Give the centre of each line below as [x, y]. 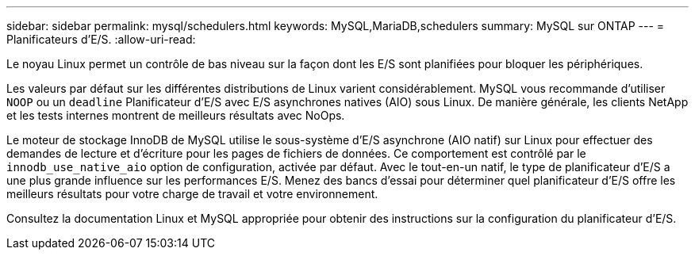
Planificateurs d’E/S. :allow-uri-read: [101, 39]
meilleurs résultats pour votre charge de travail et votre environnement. [192, 194]
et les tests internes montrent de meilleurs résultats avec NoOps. [176, 115]
